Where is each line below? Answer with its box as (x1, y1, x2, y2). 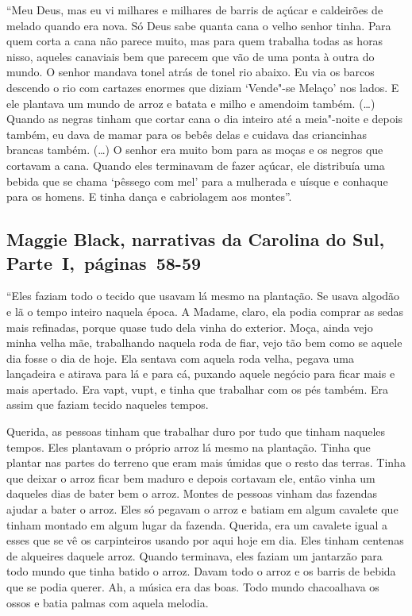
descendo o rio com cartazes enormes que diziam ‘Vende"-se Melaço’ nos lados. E (6, 79, 399, 95)
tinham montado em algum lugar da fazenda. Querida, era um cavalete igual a (6, 516, 388, 533)
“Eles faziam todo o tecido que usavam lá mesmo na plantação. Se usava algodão (6, 287, 400, 304)
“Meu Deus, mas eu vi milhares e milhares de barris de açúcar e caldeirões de (6, 2, 383, 17)
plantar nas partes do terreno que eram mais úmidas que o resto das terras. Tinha (6, 454, 406, 471)
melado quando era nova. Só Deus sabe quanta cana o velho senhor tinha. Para (6, 17, 391, 33)
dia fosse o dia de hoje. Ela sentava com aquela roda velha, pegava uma (6, 349, 354, 366)
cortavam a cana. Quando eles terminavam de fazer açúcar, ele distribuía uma (6, 156, 385, 173)
